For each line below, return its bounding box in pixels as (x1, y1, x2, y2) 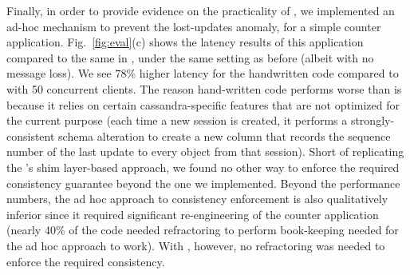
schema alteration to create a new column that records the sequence (58, 127, 391, 144)
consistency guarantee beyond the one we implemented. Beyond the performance (6, 174, 400, 191)
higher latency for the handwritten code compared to (139, 65, 399, 82)
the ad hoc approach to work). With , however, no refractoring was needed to (6, 237, 385, 253)
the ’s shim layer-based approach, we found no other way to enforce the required (6, 158, 400, 175)
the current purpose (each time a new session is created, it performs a (6, 112, 348, 129)
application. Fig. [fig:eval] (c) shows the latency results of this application (6, 34, 364, 50)
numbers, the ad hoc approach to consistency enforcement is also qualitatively (6, 190, 388, 207)
